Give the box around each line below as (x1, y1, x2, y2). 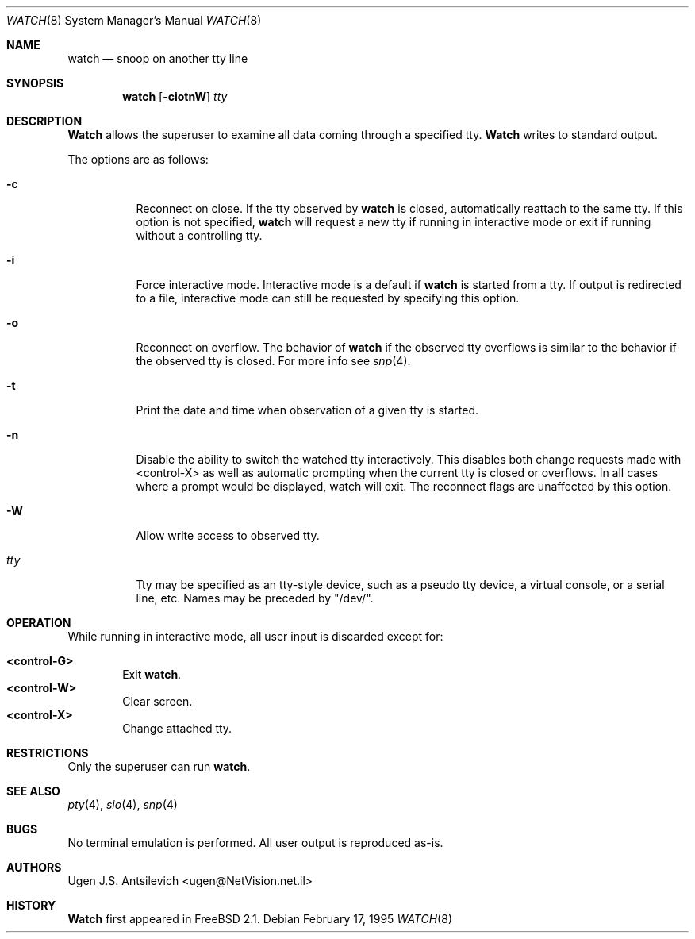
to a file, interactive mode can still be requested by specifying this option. (136, 291, 520, 305)
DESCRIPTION (6, 114, 83, 128)
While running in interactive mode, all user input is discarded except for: (67, 629, 443, 643)
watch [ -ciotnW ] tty (122, 90, 228, 103)
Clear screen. (122, 695, 193, 708)
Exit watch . (122, 668, 182, 681)
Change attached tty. (122, 722, 232, 735)
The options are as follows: (67, 152, 209, 166)
